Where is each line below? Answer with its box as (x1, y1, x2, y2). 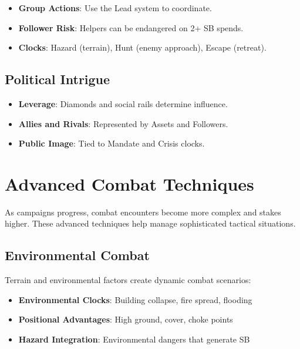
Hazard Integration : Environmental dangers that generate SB (18, 333, 250, 345)
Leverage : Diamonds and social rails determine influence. (18, 97, 228, 109)
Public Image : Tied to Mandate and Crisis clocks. (18, 137, 205, 149)
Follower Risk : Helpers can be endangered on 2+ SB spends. (18, 21, 244, 34)
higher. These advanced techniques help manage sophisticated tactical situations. (5, 217, 296, 230)
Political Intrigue (5, 70, 110, 88)
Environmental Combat (5, 246, 150, 264)
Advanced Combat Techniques (5, 171, 254, 195)
